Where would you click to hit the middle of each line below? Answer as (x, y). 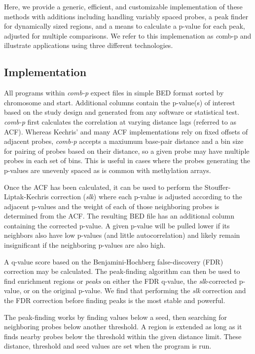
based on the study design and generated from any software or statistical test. (122, 112)
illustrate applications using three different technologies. (89, 45)
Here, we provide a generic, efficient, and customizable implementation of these (123, 6)
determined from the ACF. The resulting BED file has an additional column (119, 216)
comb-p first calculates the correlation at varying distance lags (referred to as (120, 121)
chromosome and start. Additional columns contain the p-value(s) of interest (120, 102)
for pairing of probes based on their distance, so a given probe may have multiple (127, 151)
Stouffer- (218, 187)
